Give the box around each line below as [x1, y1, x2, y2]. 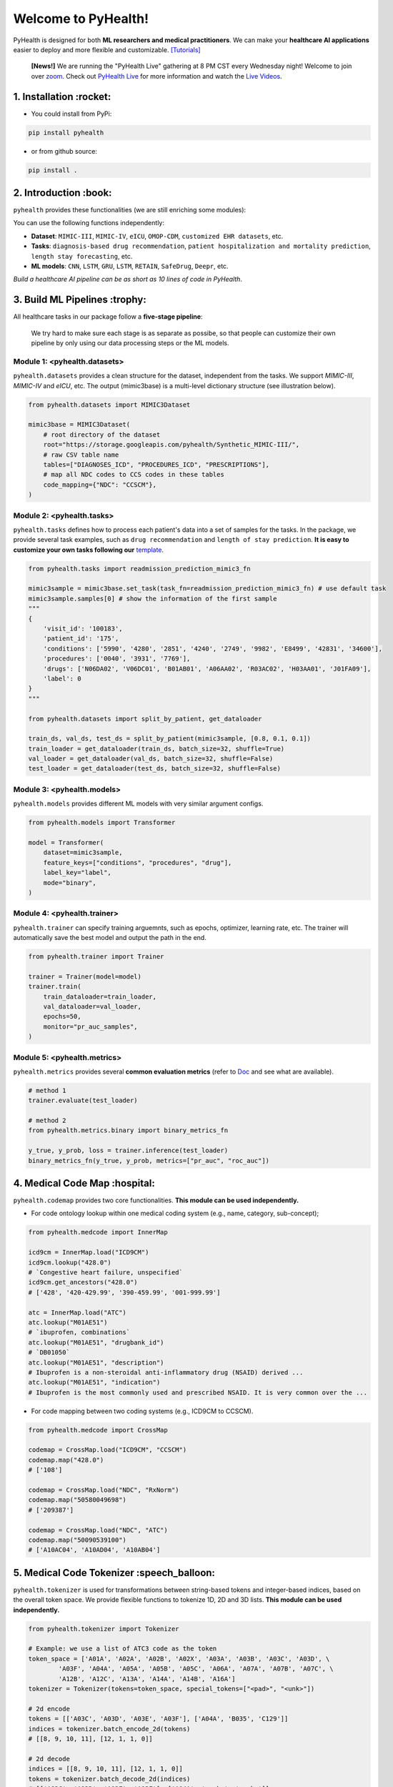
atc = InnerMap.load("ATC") [28, 1308, 126, 1317]
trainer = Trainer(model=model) [28, 972, 142, 981]
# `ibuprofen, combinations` [28, 1328, 131, 1337]
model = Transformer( [28, 838, 104, 846]
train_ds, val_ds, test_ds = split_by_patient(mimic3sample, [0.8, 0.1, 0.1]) [28, 735, 311, 743]
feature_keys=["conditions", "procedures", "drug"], [43, 858, 232, 866]
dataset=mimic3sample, [43, 848, 123, 857]
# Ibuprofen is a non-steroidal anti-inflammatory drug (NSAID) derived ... [28, 1368, 304, 1376]
